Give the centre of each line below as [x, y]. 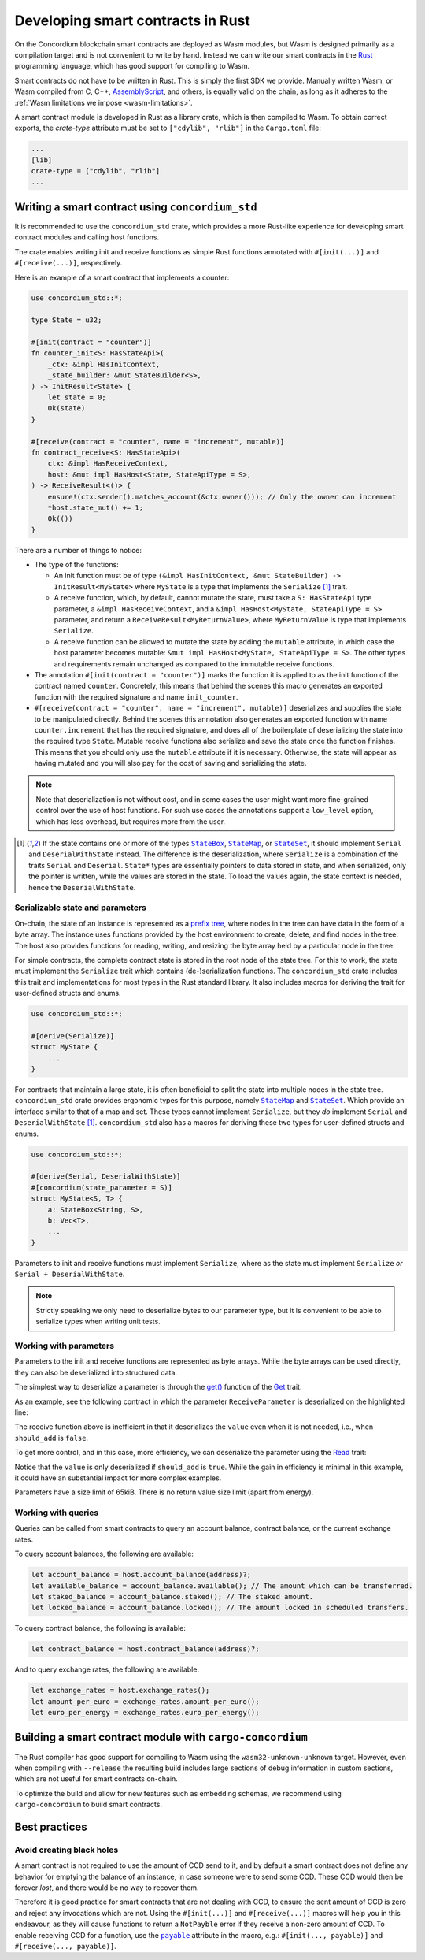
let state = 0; [77, 397]
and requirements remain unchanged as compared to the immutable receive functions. [194, 664]
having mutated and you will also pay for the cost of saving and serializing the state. [170, 763]
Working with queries [57, 1513]
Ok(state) [67, 408]
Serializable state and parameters [81, 908]
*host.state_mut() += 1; [96, 507]
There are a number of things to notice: [78, 550]
